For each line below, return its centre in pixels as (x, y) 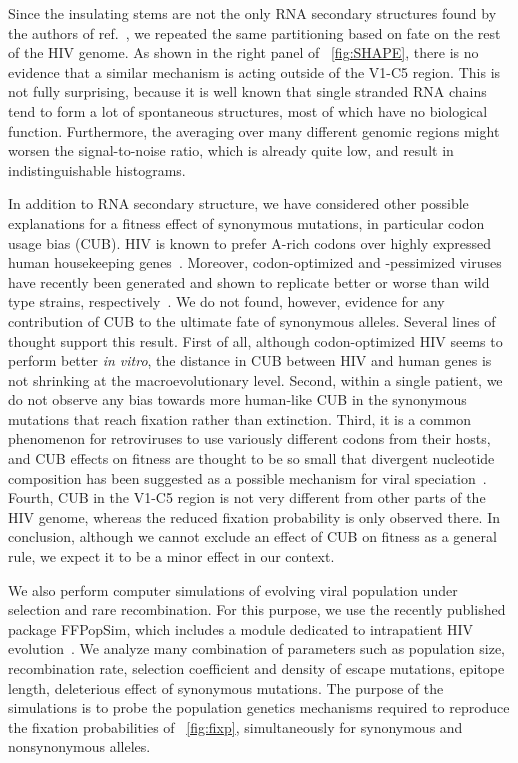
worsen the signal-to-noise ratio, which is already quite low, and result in (231, 150)
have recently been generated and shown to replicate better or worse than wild (249, 281)
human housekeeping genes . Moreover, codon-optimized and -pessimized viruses (255, 262)
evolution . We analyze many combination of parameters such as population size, (256, 648)
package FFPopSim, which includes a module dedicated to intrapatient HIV (241, 628)
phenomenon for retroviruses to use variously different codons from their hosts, (249, 438)
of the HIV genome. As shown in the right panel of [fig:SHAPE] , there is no (243, 52)
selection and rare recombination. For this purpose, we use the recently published (257, 609)
